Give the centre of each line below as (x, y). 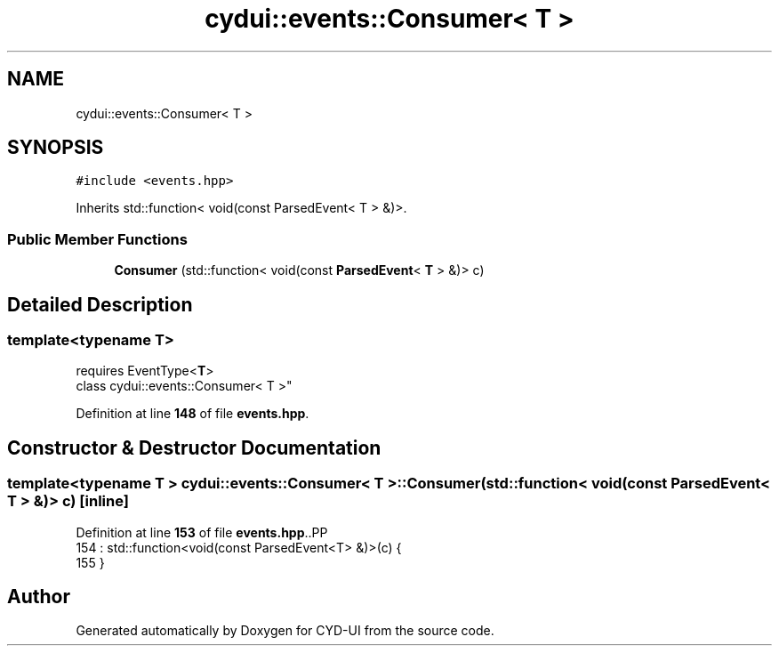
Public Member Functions (97, 239)
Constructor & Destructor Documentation (194, 447)
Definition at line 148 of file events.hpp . (193, 414)
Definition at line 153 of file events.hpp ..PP (202, 532)
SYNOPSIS (56, 148)
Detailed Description (100, 304)
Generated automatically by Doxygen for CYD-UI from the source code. (285, 631)
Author (39, 597)
